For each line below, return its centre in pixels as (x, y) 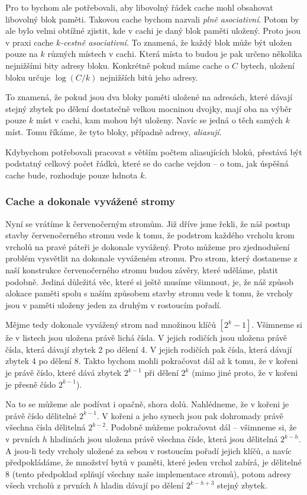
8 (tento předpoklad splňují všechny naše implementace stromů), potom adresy (148, 473)
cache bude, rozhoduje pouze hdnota (72, 175)
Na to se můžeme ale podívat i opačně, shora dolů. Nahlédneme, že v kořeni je (147, 404)
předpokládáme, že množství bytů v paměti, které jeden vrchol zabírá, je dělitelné (153, 462)
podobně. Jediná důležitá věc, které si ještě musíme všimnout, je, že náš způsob (150, 281)
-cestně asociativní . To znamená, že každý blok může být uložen (176, 42)
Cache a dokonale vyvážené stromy (90, 201)
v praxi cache (30, 42)
